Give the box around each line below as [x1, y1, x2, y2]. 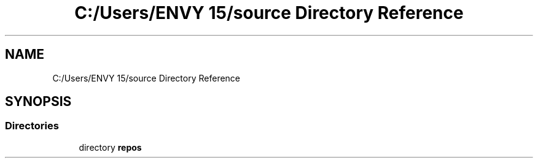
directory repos [79, 142, 142, 153]
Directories [5, 119, 59, 132]
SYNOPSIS [5, 94, 72, 110]
